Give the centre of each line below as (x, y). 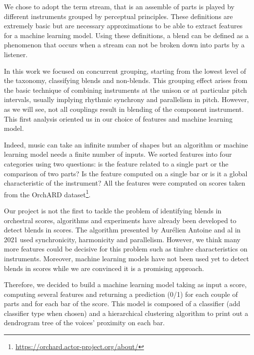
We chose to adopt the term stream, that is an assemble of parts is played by (119, 6)
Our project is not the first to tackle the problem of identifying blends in (113, 210)
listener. (16, 54)
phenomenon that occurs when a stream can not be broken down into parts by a (124, 45)
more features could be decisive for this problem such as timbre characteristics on (126, 249)
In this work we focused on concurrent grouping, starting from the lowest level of (125, 71)
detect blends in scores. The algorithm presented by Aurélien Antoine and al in (122, 230)
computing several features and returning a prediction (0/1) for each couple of (121, 294)
